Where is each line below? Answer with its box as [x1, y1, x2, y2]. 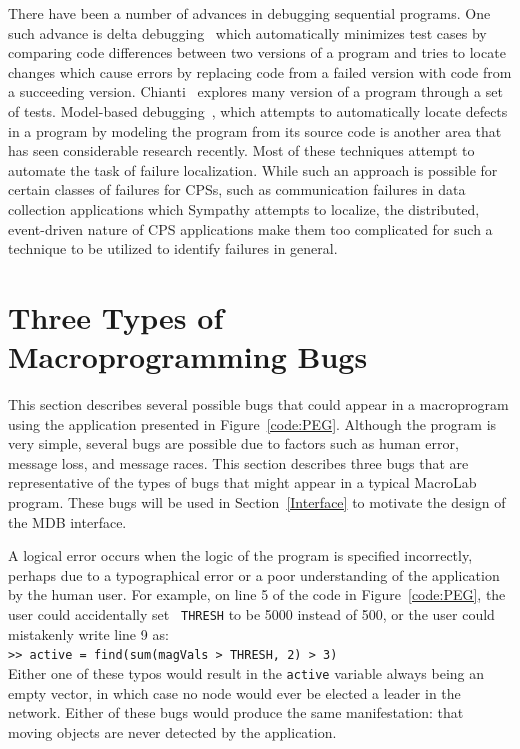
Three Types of [8, 296, 224, 337]
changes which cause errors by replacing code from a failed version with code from [8, 61, 512, 82]
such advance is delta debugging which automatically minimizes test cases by [8, 22, 487, 43]
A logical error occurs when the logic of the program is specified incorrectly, [8, 545, 473, 566]
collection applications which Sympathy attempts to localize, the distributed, [8, 198, 480, 219]
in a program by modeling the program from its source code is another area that [8, 120, 502, 141]
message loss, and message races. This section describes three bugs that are [8, 452, 469, 473]
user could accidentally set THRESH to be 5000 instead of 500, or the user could [8, 603, 495, 624]
